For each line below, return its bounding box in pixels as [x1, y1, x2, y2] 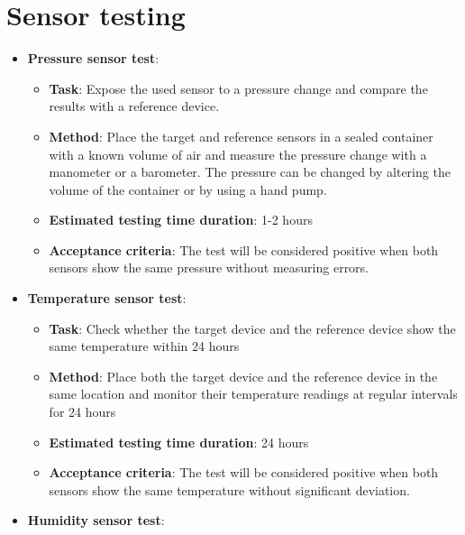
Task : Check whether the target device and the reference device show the [49, 318, 456, 337]
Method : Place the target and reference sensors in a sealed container [49, 126, 433, 145]
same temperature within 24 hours [49, 337, 240, 355]
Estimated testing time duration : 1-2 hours [49, 210, 313, 229]
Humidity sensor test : [27, 511, 165, 530]
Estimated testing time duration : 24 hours [49, 432, 309, 451]
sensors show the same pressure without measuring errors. [49, 258, 369, 277]
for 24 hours [49, 402, 116, 421]
